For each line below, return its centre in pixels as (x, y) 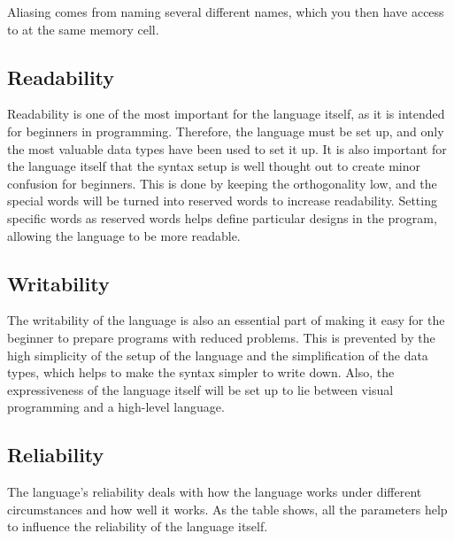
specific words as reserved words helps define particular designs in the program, (222, 217)
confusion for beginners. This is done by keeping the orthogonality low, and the (222, 183)
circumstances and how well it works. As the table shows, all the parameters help (227, 509)
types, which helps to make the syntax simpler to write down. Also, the (201, 372)
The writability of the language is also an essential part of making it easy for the (226, 320)
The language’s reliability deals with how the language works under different (215, 492)
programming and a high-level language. (116, 407)
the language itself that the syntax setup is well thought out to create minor (214, 166)
